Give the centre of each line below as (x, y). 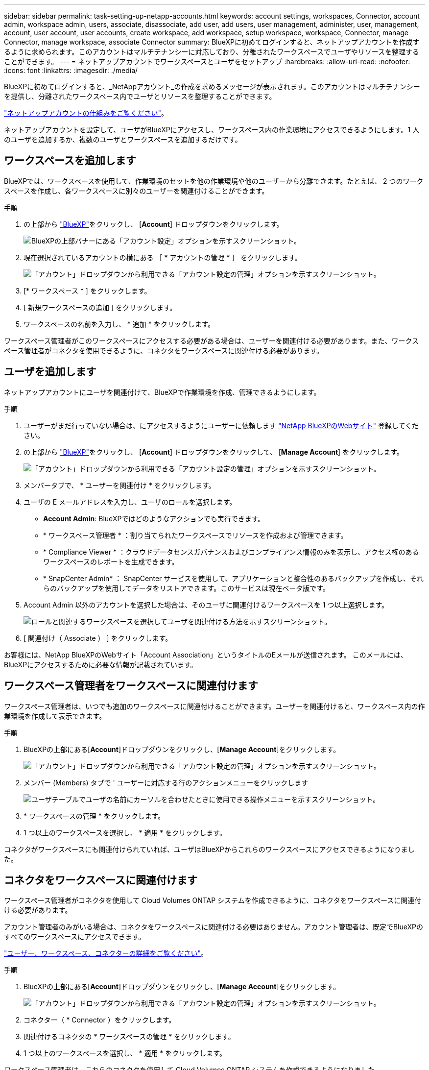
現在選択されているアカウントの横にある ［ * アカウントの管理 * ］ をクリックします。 (163, 257)
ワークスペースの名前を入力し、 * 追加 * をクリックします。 (119, 324)
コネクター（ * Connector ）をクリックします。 (100, 1020)
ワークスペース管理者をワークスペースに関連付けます (131, 686)
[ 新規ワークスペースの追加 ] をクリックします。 (100, 307)
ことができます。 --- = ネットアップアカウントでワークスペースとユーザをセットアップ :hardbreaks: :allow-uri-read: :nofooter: (207, 61)
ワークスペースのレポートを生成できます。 (111, 561)
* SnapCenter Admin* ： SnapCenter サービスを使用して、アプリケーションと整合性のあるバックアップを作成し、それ (233, 578)
